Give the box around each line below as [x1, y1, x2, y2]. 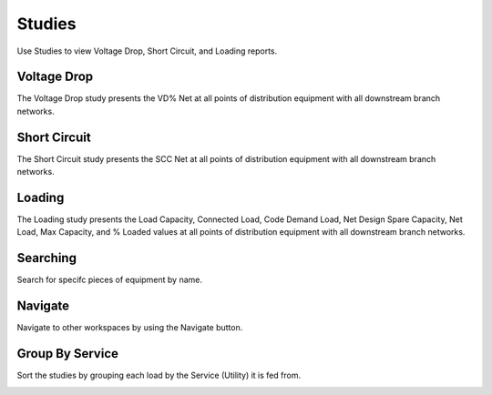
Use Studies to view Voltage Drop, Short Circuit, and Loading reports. [16, 46, 278, 56]
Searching [16, 250, 77, 266]
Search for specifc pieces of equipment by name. [16, 274, 203, 286]
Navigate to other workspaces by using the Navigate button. [16, 322, 243, 333]
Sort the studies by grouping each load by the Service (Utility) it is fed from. [16, 370, 301, 381]
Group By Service [16, 346, 118, 361]
